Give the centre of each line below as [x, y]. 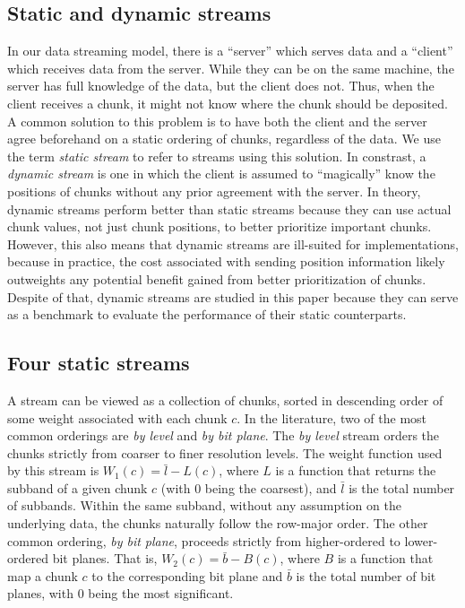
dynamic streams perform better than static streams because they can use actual [229, 208]
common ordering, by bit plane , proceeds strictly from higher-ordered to [204, 540]
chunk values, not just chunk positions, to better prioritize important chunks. [220, 226]
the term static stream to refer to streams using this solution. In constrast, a [217, 156]
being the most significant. [161, 593]
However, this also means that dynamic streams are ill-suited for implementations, [233, 243]
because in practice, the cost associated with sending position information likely [226, 261]
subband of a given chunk [77, 487]
